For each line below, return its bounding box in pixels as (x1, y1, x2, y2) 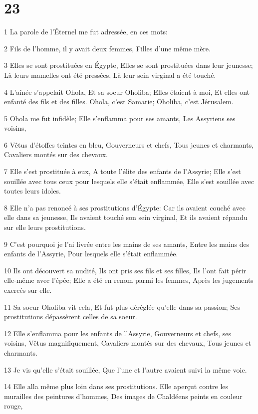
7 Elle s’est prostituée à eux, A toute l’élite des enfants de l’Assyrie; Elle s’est (4, 166, 241, 177)
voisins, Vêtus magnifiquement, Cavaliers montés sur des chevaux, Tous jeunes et (4, 338, 252, 348)
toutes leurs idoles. (4, 186, 61, 196)
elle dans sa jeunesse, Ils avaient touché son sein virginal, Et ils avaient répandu (4, 212, 248, 222)
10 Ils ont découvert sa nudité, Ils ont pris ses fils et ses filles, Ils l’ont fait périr (4, 265, 247, 275)
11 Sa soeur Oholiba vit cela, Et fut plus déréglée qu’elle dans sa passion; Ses (4, 301, 240, 312)
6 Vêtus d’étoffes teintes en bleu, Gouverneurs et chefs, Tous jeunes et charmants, (4, 139, 254, 150)
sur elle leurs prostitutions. (4, 222, 86, 232)
